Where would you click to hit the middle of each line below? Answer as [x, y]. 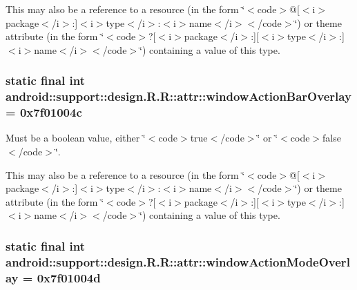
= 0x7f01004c [44, 112]
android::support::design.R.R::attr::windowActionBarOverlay [178, 96]
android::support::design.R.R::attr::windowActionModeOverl [178, 261]
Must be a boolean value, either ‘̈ [76, 138]
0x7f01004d [69, 277]
